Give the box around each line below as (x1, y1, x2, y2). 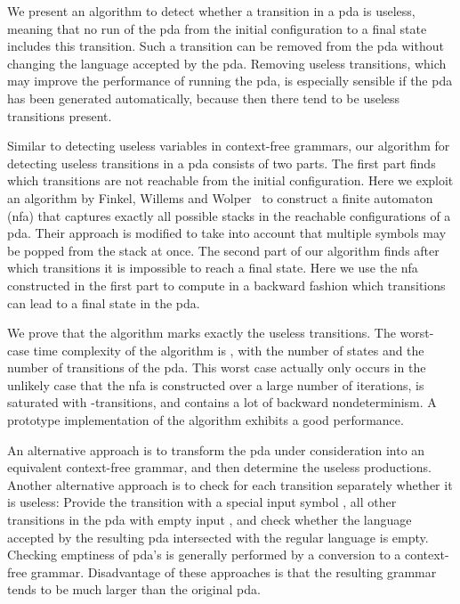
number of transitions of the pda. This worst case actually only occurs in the (7, 358, 426, 377)
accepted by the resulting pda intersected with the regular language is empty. (7, 527, 429, 546)
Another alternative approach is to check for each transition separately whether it (7, 475, 453, 494)
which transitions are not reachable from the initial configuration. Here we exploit (7, 171, 454, 190)
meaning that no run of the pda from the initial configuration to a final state (7, 19, 427, 37)
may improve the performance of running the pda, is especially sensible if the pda (7, 71, 453, 90)
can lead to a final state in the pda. (7, 293, 200, 312)
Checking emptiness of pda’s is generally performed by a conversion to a (7, 545, 401, 564)
